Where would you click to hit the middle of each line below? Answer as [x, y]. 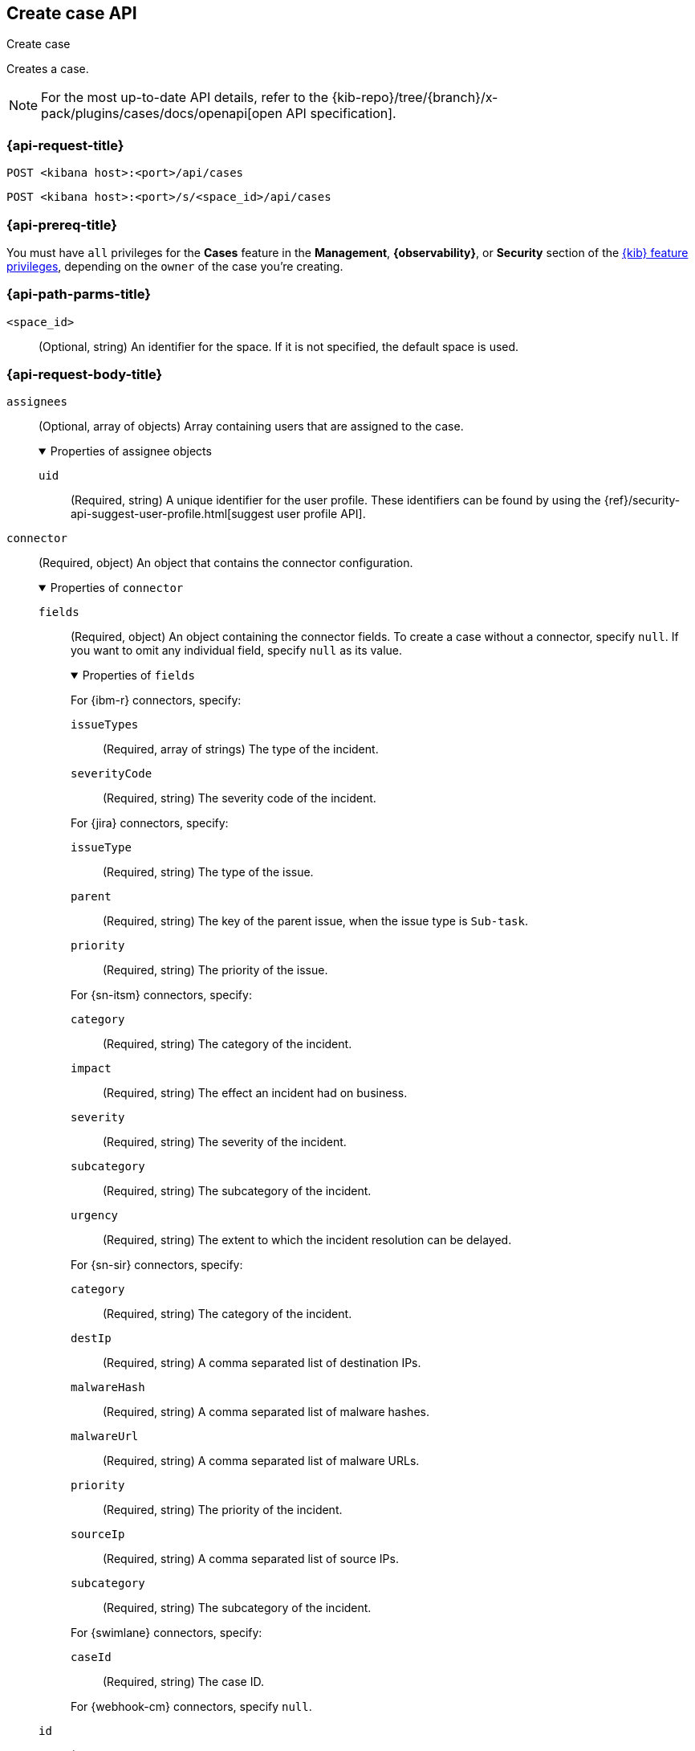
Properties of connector [117, 588]
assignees [37, 402]
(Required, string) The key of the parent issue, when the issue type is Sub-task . [316, 921]
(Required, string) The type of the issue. [208, 872]
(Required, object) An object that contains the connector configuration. [226, 563]
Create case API [72, 13]
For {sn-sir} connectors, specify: [157, 1265]
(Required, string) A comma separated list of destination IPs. [262, 1363]
